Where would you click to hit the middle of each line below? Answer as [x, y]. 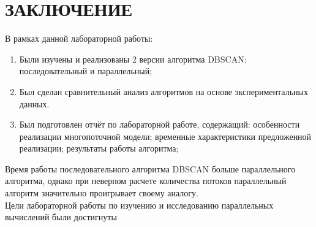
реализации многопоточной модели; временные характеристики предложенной [165, 136]
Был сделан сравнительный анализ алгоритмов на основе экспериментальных [164, 91]
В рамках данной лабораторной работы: [79, 38]
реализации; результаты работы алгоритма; [99, 148]
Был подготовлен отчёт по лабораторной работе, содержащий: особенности [160, 124]
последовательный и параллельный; [86, 71]
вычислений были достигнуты [61, 217]
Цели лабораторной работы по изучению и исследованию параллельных [139, 205]
